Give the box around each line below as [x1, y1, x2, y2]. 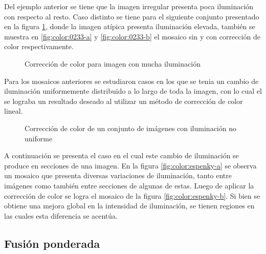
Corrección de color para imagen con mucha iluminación [25, 58, 201, 69]
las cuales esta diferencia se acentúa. [4, 210, 118, 221]
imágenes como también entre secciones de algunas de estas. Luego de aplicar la [4, 180, 254, 190]
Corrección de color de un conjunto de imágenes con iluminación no [25, 122, 236, 133]
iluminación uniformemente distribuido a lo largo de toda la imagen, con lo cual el [4, 86, 262, 96]
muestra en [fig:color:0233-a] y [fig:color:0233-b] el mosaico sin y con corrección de [4, 31, 260, 41]
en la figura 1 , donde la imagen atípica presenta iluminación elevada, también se [4, 21, 255, 32]
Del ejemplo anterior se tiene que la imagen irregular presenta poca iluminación [4, 1, 254, 11]
